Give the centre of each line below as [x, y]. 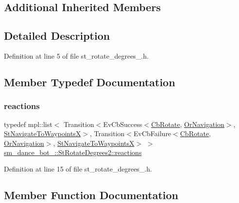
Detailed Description [57, 36]
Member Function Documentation [91, 195]
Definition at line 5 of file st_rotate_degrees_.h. [76, 55]
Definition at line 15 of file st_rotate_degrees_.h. [78, 168]
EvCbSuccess [123, 124]
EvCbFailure [153, 133]
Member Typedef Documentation [90, 82]
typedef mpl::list [28, 124]
